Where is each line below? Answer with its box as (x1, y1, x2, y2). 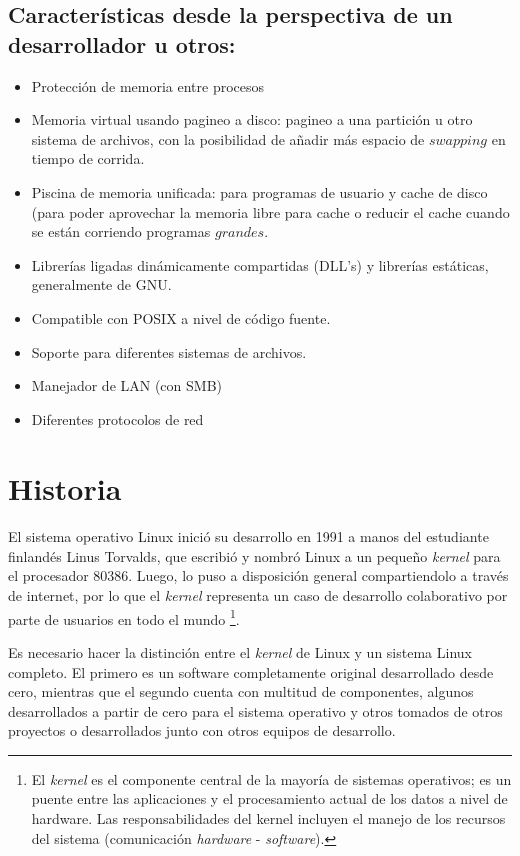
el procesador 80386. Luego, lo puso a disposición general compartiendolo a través (8, 565, 509, 586)
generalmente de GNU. (31, 274, 172, 295)
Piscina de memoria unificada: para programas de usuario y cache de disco (31, 181, 488, 202)
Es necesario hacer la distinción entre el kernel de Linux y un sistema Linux (8, 641, 472, 662)
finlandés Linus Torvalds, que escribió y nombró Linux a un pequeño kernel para (8, 545, 501, 566)
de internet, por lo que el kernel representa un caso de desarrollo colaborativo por (8, 585, 508, 606)
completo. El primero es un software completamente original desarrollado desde (8, 661, 494, 682)
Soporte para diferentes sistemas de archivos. (31, 341, 307, 362)
